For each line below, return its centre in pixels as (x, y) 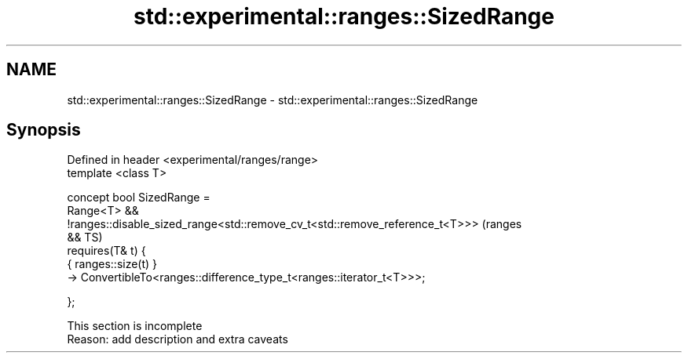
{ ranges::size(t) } (112, 264)
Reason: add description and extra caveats (177, 339)
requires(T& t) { (106, 251)
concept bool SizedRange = (139, 198)
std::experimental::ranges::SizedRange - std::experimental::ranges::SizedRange (273, 100)
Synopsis (44, 130)
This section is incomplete (135, 326)
